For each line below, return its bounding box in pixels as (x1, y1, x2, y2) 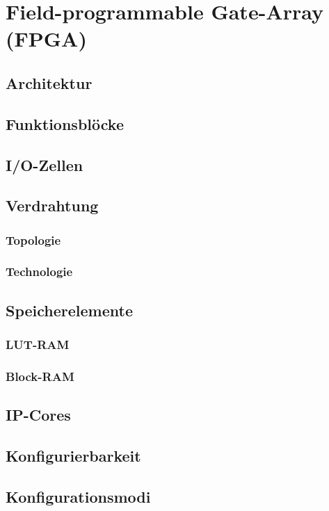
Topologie (6, 231, 61, 248)
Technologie (6, 263, 73, 280)
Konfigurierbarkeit (6, 445, 141, 467)
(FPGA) (6, 24, 87, 53)
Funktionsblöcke (6, 113, 124, 134)
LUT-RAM (6, 336, 70, 353)
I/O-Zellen (6, 154, 83, 175)
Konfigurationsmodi (6, 485, 151, 507)
